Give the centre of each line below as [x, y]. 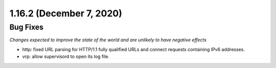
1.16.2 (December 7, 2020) [66, 13]
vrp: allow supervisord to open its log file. [66, 57]
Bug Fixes [26, 27]
